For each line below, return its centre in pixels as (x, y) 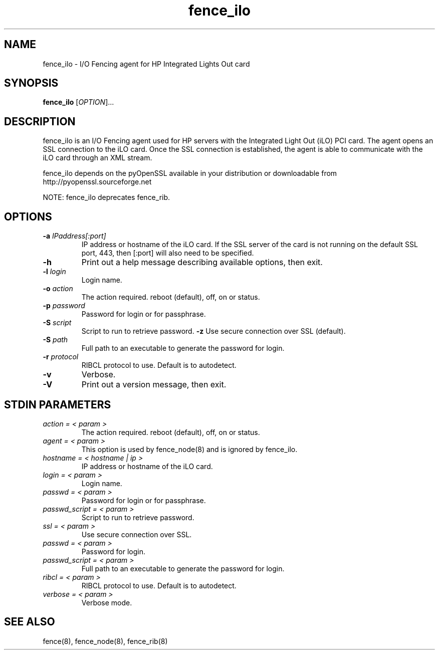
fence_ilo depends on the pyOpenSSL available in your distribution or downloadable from (190, 173)
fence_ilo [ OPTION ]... (78, 102)
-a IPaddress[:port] (74, 236)
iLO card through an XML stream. (97, 158)
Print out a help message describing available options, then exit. (202, 262)
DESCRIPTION (40, 121)
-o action (58, 289)
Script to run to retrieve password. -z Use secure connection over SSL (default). (213, 331)
